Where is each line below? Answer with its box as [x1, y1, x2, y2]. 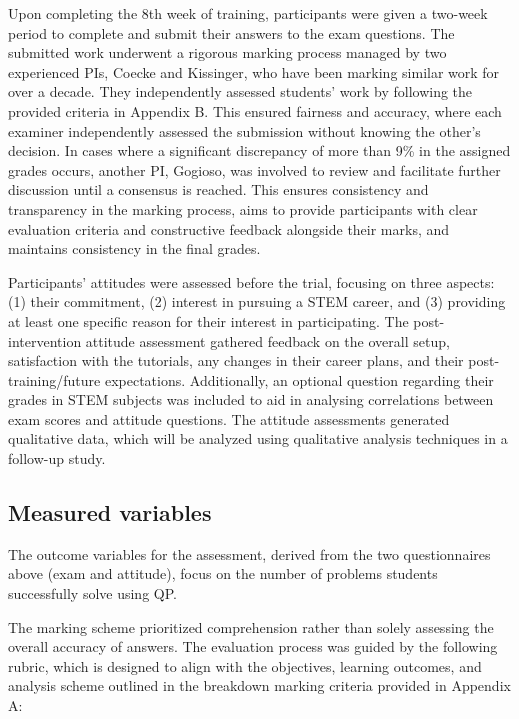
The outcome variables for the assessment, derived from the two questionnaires [8, 543, 491, 564]
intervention [8, 330, 82, 351]
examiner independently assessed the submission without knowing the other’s [8, 120, 481, 141]
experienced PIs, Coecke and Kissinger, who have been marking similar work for [8, 61, 500, 82]
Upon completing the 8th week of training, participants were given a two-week [8, 3, 488, 23]
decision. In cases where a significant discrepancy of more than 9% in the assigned [8, 140, 511, 161]
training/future [8, 369, 101, 390]
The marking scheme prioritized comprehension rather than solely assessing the [8, 616, 494, 637]
